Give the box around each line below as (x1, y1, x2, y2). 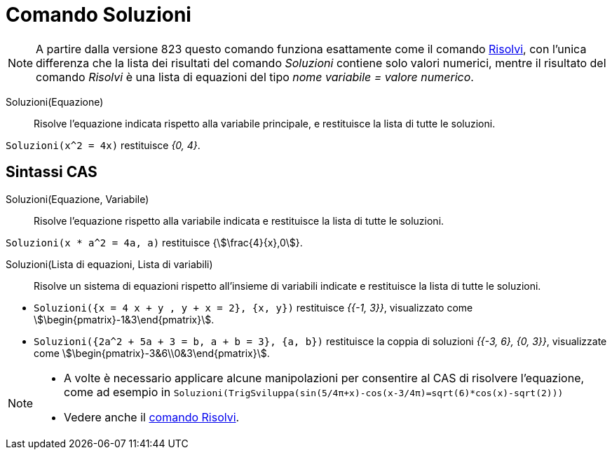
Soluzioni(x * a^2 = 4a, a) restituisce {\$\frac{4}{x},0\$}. (6, 236, 303, 248)
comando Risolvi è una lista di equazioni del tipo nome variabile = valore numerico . (36, 69, 474, 84)
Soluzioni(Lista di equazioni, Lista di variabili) (6, 258, 213, 270)
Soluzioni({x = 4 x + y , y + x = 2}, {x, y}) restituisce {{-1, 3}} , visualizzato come (34, 301, 473, 314)
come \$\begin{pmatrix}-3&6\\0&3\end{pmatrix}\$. (34, 346, 270, 359)
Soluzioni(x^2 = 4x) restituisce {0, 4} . (6, 139, 200, 151)
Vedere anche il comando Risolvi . (64, 409, 240, 424)
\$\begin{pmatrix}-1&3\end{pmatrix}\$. (34, 313, 215, 325)
